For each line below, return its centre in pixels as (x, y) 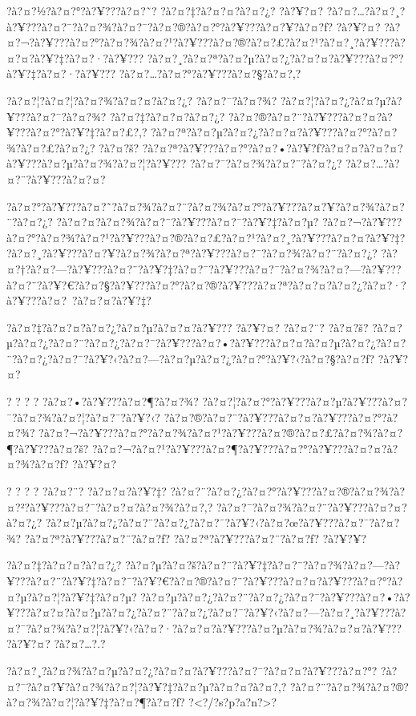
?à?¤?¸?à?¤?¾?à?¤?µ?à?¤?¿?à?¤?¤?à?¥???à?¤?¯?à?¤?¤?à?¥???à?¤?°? (192, 670)
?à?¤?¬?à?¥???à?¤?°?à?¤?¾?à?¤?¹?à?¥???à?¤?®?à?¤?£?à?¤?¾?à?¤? (221, 433)
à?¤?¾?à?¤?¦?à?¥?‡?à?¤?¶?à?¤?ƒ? (96, 702)
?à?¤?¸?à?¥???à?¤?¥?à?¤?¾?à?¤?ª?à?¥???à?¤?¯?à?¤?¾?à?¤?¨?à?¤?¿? (192, 253)
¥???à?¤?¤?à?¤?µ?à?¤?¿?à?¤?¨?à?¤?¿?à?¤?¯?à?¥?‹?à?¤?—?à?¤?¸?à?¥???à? (206, 612)
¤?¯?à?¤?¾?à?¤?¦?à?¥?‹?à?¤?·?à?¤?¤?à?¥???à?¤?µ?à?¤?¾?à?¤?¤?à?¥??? (204, 627)
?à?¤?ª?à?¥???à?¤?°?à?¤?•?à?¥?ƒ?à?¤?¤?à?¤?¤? (273, 147)
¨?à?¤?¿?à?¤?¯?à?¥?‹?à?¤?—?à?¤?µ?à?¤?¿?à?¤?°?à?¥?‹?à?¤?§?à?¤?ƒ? (191, 358)
